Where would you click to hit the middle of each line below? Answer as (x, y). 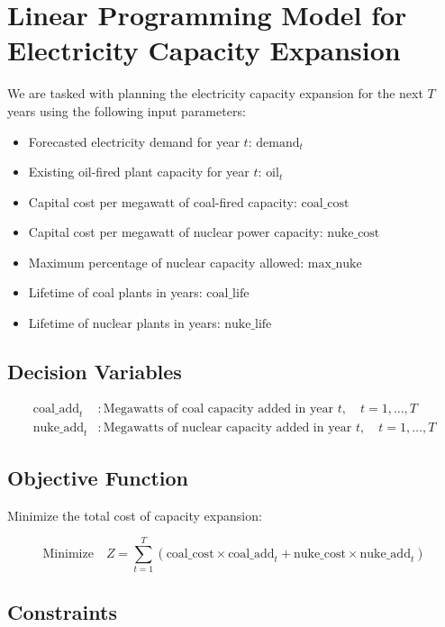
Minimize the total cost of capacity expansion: (135, 515)
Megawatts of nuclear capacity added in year (227, 427)
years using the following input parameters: (127, 110)
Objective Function (98, 477)
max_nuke (335, 264)
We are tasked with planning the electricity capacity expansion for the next (215, 93)
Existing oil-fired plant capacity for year (139, 172)
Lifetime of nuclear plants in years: (124, 323)
